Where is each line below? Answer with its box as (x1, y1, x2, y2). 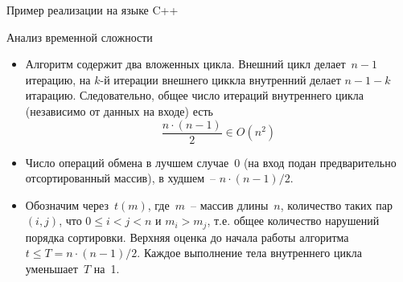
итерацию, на (25, 71, 91, 88)
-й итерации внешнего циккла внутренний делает (100, 71, 341, 88)
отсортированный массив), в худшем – (25, 170, 216, 186)
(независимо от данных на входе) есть (25, 102, 213, 119)
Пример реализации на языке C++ (6, 2, 179, 18)
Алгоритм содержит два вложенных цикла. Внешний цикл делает (25, 55, 346, 72)
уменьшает (25, 260, 78, 277)
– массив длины (190, 196, 269, 213)
